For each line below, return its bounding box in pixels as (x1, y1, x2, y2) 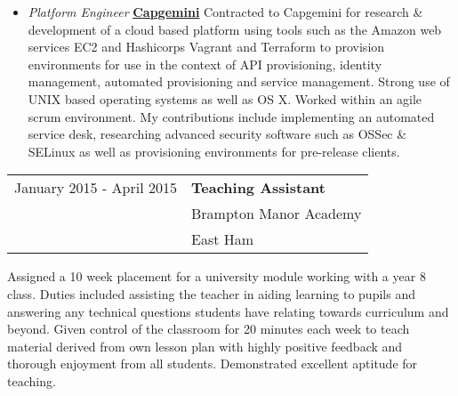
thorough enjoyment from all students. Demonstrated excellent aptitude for (7, 354, 418, 373)
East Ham (191, 229, 254, 250)
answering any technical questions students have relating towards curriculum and (7, 302, 449, 320)
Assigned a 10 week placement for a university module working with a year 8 (7, 267, 426, 286)
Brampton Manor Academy (191, 203, 362, 224)
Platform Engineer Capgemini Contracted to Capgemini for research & (28, 3, 423, 20)
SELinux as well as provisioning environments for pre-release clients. (28, 141, 400, 160)
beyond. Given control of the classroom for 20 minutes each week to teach (7, 319, 410, 338)
